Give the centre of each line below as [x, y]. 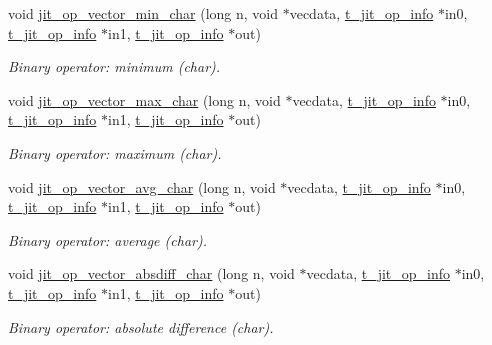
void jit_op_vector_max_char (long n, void [144, 99]
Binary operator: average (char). [107, 239]
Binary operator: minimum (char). [114, 66]
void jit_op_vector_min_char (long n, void [143, 13]
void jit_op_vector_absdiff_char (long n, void [151, 273]
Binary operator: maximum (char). [115, 152]
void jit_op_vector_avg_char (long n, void [142, 186]
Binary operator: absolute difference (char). [141, 326]
